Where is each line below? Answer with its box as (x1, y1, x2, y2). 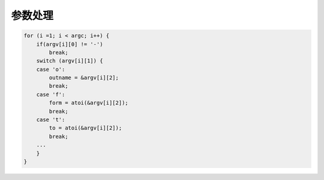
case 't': (36, 116, 65, 123)
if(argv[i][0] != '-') (36, 41, 103, 47)
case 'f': (36, 91, 65, 98)
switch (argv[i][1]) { (36, 58, 103, 64)
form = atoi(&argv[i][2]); (49, 100, 128, 106)
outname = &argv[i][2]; (49, 74, 119, 81)
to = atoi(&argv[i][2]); (49, 125, 122, 131)
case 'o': (36, 66, 65, 73)
